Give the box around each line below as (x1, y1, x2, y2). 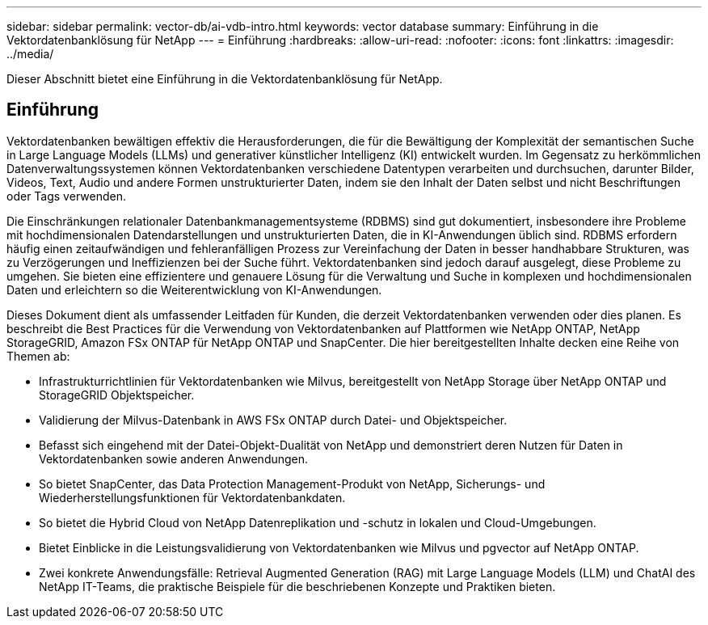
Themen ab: (6, 348, 70, 363)
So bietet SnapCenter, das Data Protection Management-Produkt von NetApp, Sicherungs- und (39, 476, 546, 491)
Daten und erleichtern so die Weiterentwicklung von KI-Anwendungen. (6, 282, 382, 297)
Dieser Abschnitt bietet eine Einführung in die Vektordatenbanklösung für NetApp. (6, 72, 443, 86)
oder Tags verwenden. (6, 188, 126, 203)
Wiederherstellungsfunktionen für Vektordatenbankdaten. (39, 490, 346, 505)
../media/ (6, 47, 54, 61)
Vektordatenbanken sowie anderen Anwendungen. (39, 451, 309, 466)
